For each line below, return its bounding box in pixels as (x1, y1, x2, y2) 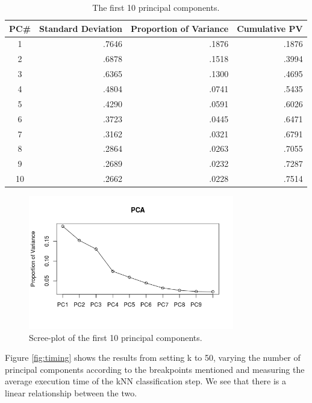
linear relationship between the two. (5, 386, 137, 399)
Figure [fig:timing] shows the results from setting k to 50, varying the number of (5, 351, 301, 364)
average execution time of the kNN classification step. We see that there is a (5, 375, 287, 387)
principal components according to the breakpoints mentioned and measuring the (5, 363, 305, 375)
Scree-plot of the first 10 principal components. (29, 331, 202, 343)
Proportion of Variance (131, 22, 229, 34)
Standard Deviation (39, 22, 122, 34)
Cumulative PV (237, 22, 303, 34)
